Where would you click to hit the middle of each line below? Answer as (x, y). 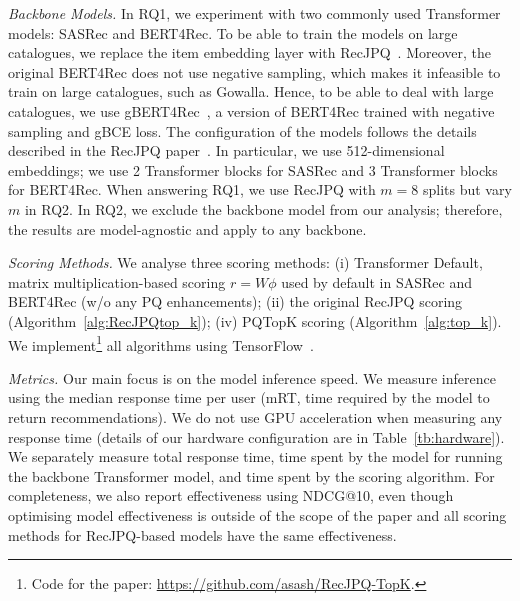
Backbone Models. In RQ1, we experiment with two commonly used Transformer (254, 13)
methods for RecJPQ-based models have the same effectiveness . (202, 534)
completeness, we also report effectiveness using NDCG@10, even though (231, 495)
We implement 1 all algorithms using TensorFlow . (161, 343)
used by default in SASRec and (376, 281)
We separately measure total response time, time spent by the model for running (255, 456)
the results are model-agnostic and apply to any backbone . (187, 228)
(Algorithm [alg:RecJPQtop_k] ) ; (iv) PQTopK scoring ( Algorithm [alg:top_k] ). (255, 320)
